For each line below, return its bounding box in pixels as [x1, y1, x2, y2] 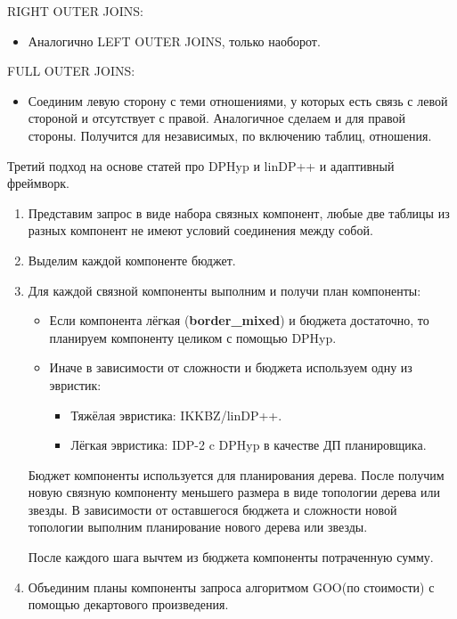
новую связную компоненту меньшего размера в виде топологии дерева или [28, 483, 441, 501]
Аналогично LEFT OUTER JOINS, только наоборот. [28, 31, 321, 50]
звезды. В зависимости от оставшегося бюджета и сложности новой [28, 500, 397, 518]
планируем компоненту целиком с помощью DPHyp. [49, 328, 337, 346]
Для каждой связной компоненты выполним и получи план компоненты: [28, 281, 421, 299]
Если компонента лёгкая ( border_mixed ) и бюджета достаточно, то [49, 311, 429, 330]
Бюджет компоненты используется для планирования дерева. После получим [28, 465, 445, 484]
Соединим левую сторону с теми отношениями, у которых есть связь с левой [28, 91, 448, 110]
